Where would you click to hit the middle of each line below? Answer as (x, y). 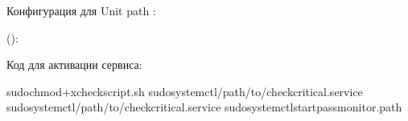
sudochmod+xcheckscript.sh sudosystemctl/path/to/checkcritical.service (185, 91)
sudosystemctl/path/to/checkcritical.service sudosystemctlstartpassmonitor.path (204, 107)
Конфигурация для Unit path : (81, 10)
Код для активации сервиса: (74, 65)
